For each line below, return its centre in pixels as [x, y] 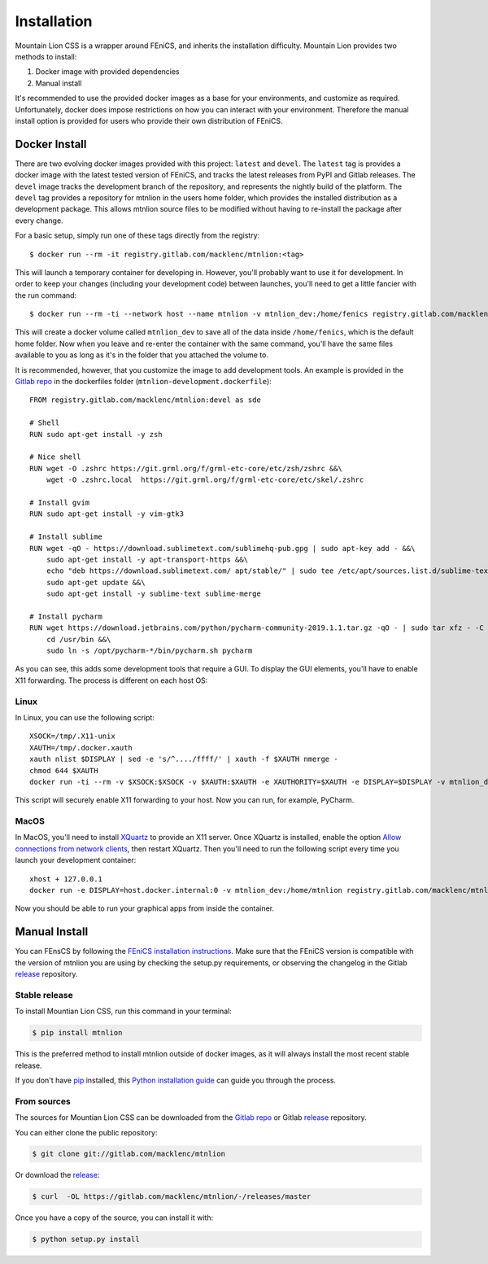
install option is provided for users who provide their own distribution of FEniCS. [149, 120]
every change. [39, 221]
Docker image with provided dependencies [108, 72]
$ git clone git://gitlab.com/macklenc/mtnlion [129, 1154]
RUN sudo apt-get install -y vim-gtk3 [107, 514]
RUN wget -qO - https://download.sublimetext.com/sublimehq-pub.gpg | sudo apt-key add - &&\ [222, 548]
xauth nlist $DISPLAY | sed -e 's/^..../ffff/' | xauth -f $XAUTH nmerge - [184, 759]
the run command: [46, 295]
